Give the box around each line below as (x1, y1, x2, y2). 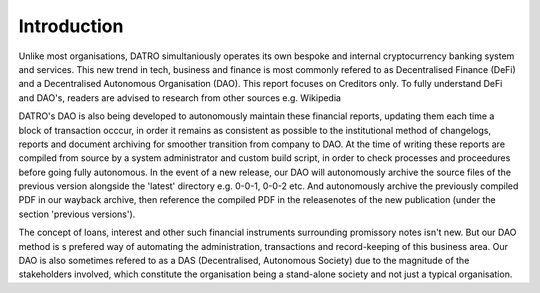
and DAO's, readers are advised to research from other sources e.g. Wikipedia (18, 91, 342, 104)
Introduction (18, 15, 124, 37)
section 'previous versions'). (18, 208, 136, 220)
